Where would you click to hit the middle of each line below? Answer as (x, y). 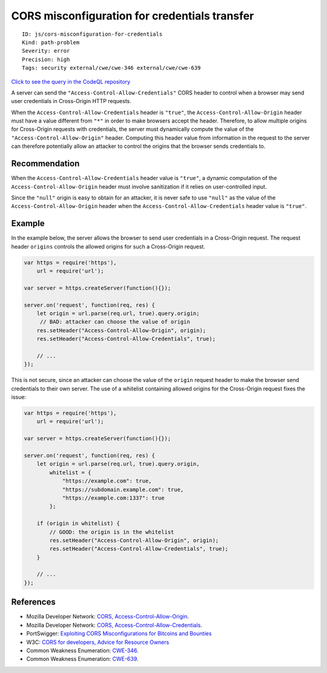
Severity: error (46, 51)
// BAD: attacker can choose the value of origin (115, 322)
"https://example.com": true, (107, 481)
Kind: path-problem (51, 42)
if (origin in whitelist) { (78, 524)
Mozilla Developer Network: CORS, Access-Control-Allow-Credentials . (114, 625)
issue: (19, 397)
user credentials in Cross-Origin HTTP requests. (71, 101)
